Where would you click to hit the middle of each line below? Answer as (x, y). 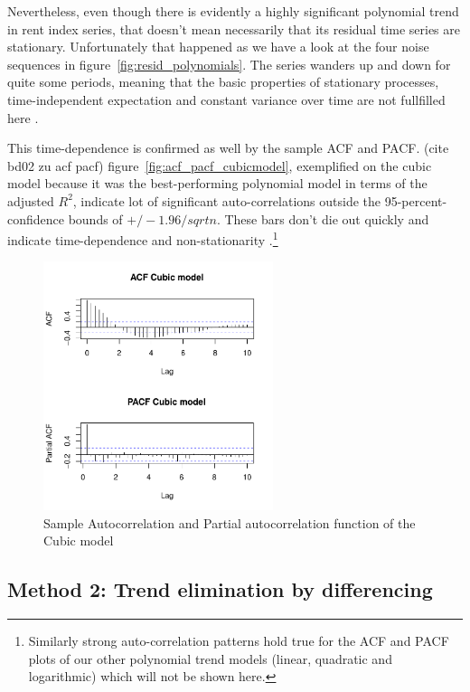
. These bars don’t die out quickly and (323, 218)
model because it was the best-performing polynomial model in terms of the (217, 183)
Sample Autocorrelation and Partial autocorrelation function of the (230, 522)
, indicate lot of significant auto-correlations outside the (227, 200)
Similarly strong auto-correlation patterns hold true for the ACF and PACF (239, 640)
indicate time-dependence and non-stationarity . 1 (143, 238)
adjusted (31, 200)
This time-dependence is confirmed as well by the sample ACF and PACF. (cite (228, 148)
